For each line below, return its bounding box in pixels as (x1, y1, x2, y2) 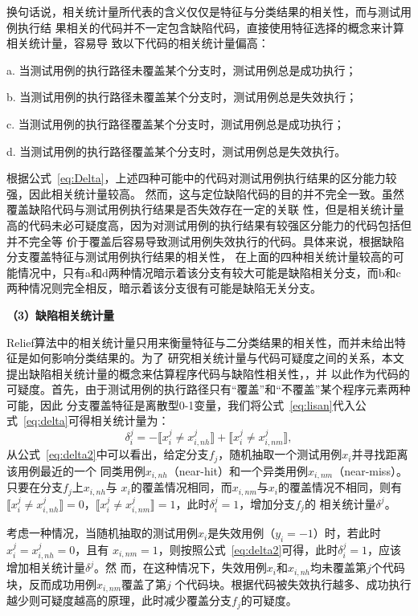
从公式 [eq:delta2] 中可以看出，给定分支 (6, 446, 209, 463)
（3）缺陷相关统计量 (6, 306, 115, 323)
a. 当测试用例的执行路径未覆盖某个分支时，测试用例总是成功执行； (6, 61, 357, 78)
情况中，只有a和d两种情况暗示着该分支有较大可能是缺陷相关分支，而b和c (17, 263, 401, 280)
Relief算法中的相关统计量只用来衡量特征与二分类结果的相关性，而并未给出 (6, 333, 395, 350)
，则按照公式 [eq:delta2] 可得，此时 (158, 541, 338, 557)
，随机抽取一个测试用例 (218, 446, 342, 463)
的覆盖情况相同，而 (130, 479, 232, 496)
